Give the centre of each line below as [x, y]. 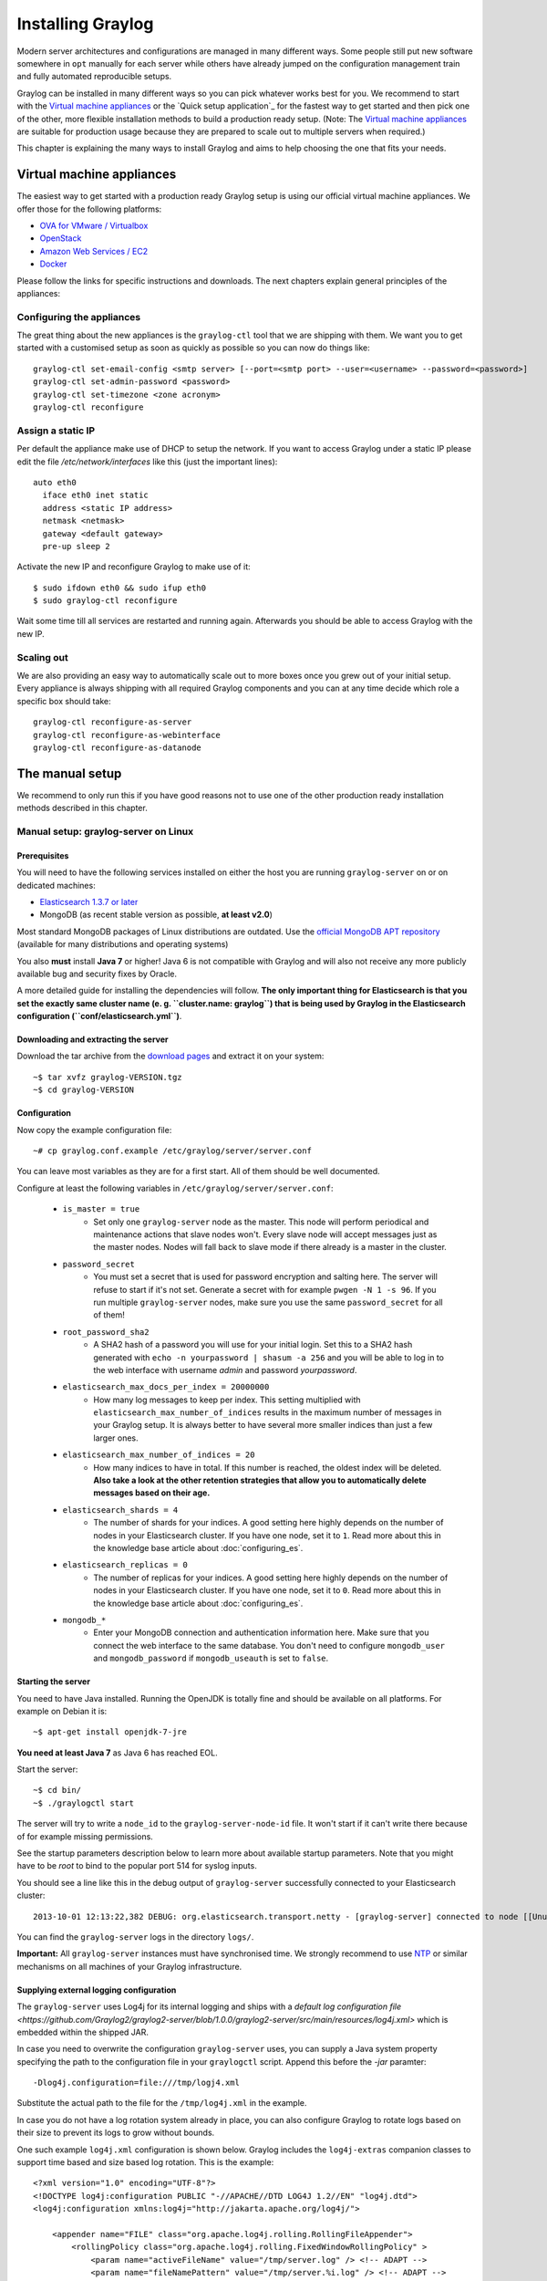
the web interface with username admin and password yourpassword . [225, 1370]
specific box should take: [64, 701]
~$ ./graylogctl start [84, 1803]
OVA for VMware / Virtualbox [94, 225]
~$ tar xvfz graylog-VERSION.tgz [108, 1077]
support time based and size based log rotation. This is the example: [145, 2162]
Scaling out [42, 657]
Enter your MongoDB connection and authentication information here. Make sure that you [261, 1632]
